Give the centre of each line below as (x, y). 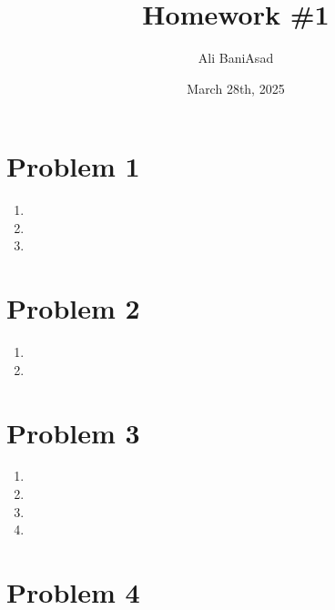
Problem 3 (73, 432)
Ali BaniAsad (236, 58)
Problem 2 (73, 308)
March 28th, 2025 (236, 88)
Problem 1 (73, 166)
